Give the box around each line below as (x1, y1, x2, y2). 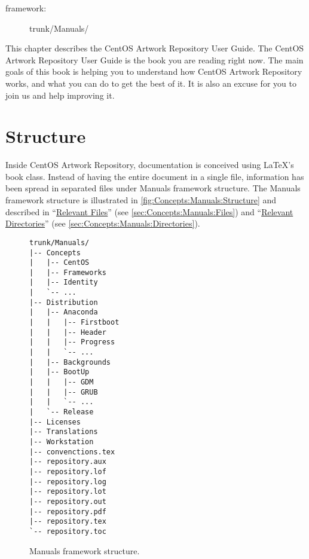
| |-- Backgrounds (29, 358, 111, 366)
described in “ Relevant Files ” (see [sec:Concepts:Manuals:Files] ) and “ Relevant (5, 205, 293, 218)
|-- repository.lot (29, 487, 106, 496)
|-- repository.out (29, 497, 106, 506)
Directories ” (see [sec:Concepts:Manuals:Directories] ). (5, 217, 200, 230)
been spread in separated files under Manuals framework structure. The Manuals (5, 182, 301, 194)
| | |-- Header (29, 328, 106, 337)
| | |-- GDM (29, 378, 94, 387)
